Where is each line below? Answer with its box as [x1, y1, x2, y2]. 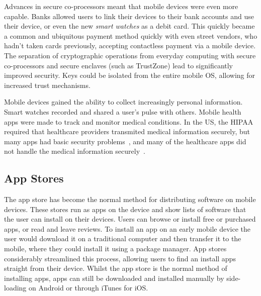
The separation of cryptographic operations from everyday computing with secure [4, 50, 256, 60]
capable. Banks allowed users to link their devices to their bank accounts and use [4, 11, 254, 21]
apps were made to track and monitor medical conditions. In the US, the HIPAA [4, 116, 253, 127]
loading [4, 282, 27, 293]
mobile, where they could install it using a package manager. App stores [4, 243, 227, 254]
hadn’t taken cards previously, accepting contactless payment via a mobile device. [4, 40, 256, 51]
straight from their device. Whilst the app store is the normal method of [4, 263, 227, 273]
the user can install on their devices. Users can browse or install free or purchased [4, 214, 256, 224]
